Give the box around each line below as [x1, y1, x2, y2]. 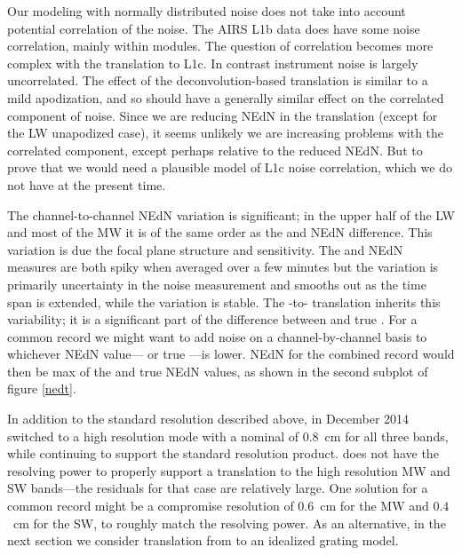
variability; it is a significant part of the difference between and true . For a [7, 310, 418, 329]
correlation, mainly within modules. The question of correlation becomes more [7, 36, 434, 55]
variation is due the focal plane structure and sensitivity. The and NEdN [7, 240, 403, 258]
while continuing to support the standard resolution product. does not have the [7, 444, 439, 463]
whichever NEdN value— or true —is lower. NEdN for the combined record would [7, 345, 455, 363]
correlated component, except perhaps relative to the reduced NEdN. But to [7, 140, 423, 159]
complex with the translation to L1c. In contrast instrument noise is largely [7, 53, 418, 72]
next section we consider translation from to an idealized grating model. [7, 531, 399, 550]
